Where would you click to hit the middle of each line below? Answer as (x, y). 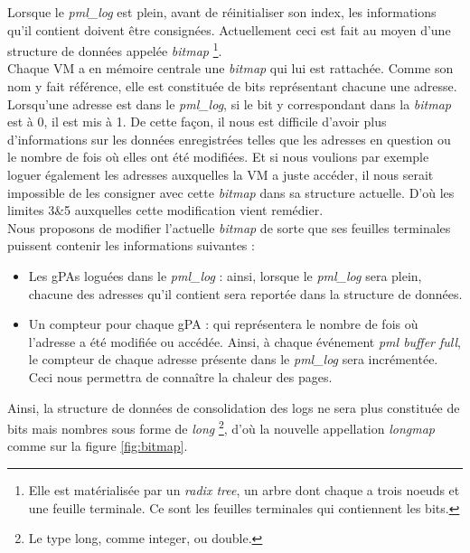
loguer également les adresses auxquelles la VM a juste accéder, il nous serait (221, 174)
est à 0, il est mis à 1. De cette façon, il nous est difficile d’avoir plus (197, 122)
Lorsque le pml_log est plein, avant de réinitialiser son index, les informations (222, 12)
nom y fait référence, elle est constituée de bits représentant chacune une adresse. (232, 86)
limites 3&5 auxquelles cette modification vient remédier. (165, 210)
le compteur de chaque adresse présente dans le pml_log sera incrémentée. (233, 359)
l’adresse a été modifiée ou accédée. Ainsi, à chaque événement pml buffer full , (245, 341)
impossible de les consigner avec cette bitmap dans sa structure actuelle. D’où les (231, 192)
